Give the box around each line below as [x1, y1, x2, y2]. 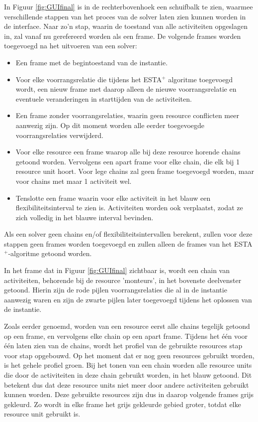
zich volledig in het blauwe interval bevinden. [15, 212, 154, 222]
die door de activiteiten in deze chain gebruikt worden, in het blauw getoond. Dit [4, 370, 252, 380]
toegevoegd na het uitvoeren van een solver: [4, 40, 137, 51]
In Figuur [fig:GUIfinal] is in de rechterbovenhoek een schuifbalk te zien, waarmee [4, 1, 253, 11]
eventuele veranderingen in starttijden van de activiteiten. [15, 93, 192, 104]
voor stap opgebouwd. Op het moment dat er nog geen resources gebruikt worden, [4, 350, 255, 360]
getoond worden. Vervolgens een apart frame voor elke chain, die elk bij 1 [15, 156, 240, 166]
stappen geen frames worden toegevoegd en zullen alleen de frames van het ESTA [4, 238, 253, 249]
